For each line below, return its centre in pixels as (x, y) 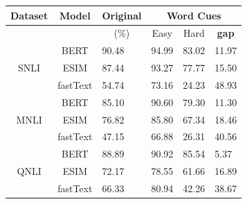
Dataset (29, 15)
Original (122, 15)
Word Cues (194, 15)
